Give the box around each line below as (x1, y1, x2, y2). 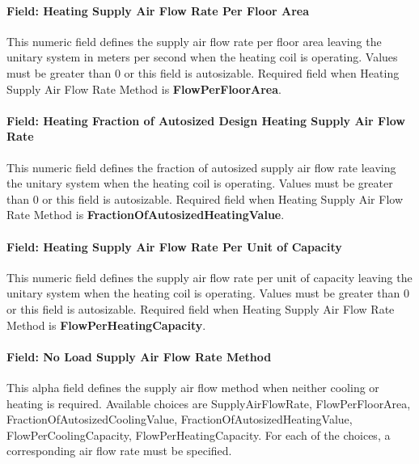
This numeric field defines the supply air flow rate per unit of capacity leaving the (6, 268, 413, 285)
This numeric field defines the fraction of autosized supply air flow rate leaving (6, 158, 396, 175)
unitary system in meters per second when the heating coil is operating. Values (6, 49, 398, 65)
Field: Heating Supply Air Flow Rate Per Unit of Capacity (6, 238, 342, 255)
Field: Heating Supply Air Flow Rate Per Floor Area (6, 2, 310, 19)
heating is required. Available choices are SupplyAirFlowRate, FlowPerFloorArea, (6, 394, 411, 411)
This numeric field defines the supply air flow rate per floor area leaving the (6, 32, 382, 49)
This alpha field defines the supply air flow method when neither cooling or (6, 378, 379, 395)
